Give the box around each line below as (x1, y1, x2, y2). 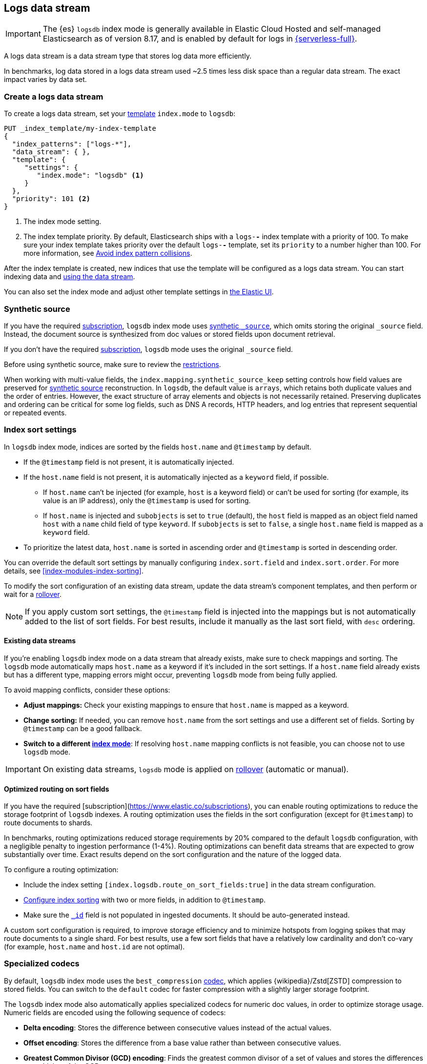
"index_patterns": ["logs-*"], (12, 140, 132, 148)
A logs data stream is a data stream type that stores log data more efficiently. (4, 52, 252, 61)
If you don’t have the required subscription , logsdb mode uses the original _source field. (4, 345, 293, 353)
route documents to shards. (4, 818, 93, 827)
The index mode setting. (23, 217, 102, 226)
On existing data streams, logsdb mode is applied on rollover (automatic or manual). (42, 764, 349, 774)
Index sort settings (4, 425, 77, 435)
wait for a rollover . (4, 590, 61, 598)
